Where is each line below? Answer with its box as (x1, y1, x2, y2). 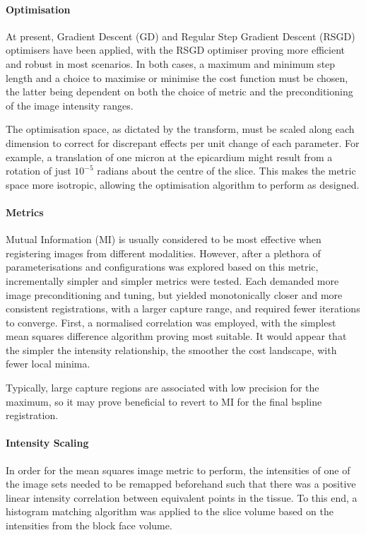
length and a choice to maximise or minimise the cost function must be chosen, (6, 70, 348, 85)
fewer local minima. (6, 356, 90, 371)
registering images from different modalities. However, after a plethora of (6, 245, 321, 260)
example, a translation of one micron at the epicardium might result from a (6, 149, 333, 164)
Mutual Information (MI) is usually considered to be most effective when (6, 232, 321, 247)
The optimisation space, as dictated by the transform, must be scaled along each (6, 122, 355, 136)
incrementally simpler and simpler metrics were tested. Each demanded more (6, 273, 339, 288)
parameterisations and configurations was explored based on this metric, (6, 259, 319, 274)
